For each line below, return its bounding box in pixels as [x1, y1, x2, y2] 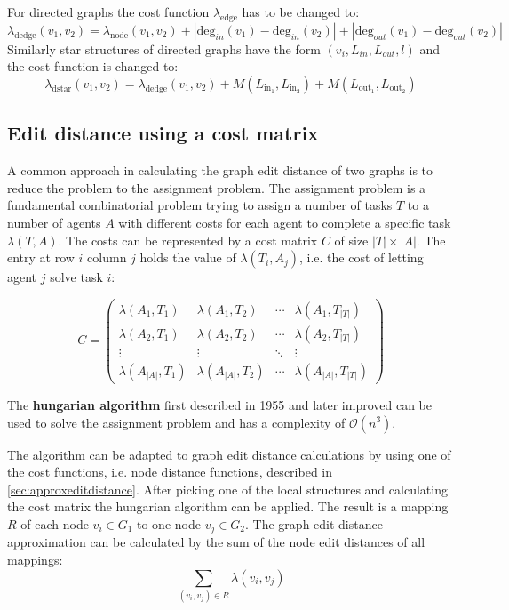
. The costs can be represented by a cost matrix [58, 230, 318, 249]
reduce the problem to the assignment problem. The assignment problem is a [7, 178, 426, 197]
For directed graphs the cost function [7, 3, 210, 20]
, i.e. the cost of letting [298, 248, 424, 267]
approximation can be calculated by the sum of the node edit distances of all [7, 533, 425, 551]
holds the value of [139, 248, 236, 267]
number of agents [7, 213, 101, 231]
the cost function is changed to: [7, 57, 179, 76]
